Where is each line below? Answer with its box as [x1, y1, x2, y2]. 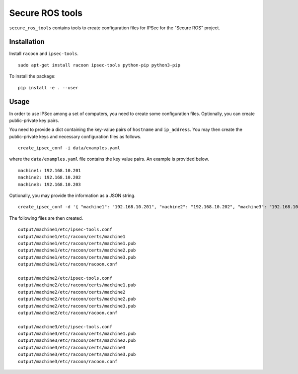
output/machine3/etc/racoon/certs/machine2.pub [18, 338, 136, 343]
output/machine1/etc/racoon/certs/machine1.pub [18, 241, 136, 246]
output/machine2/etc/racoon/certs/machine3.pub [18, 303, 136, 309]
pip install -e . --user [18, 85, 78, 90]
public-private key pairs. [9, 117, 59, 124]
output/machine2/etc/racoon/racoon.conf [18, 310, 118, 315]
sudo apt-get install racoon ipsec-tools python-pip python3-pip [18, 62, 181, 68]
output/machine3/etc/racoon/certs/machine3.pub [18, 352, 136, 357]
